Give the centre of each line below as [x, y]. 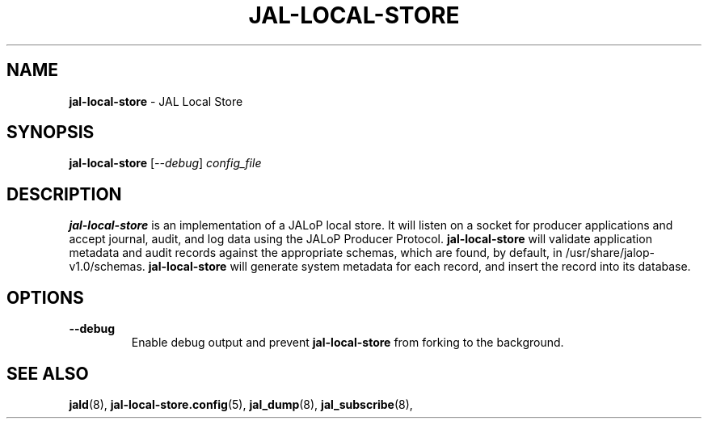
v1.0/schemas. [107, 267]
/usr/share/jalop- [610, 253]
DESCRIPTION [64, 194]
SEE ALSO [48, 373]
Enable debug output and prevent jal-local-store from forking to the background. [348, 343]
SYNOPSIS [51, 133]
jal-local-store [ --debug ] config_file [165, 163]
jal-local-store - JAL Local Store [156, 101]
